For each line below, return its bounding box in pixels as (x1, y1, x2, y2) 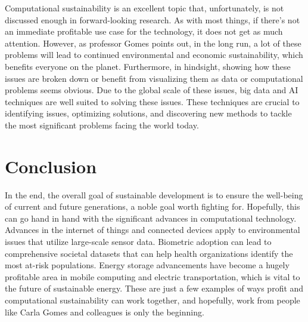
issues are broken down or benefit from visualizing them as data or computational (5, 72, 303, 84)
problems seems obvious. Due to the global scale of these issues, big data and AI (5, 84, 298, 96)
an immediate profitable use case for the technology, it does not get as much (5, 25, 283, 38)
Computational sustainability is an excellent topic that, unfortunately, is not (5, 2, 284, 14)
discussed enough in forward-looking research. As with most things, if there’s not (5, 13, 300, 26)
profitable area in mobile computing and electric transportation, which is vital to (5, 270, 300, 283)
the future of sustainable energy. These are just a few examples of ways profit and (5, 282, 304, 295)
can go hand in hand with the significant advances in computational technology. (5, 211, 297, 224)
